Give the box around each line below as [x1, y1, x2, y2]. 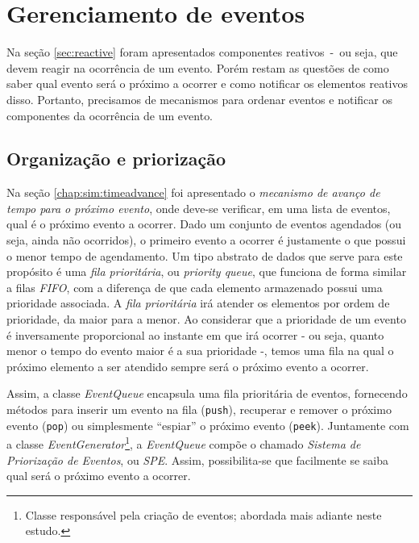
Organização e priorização [6, 146, 226, 171]
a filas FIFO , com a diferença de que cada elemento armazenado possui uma [6, 278, 383, 295]
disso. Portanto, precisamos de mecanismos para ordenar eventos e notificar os [6, 90, 392, 107]
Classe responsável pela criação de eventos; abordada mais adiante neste [25, 506, 382, 523]
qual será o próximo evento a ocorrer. [6, 467, 191, 484]
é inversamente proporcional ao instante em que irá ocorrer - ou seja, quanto [6, 326, 384, 343]
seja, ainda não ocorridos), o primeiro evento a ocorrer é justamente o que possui [6, 232, 406, 249]
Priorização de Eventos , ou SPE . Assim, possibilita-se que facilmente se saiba [6, 451, 388, 468]
